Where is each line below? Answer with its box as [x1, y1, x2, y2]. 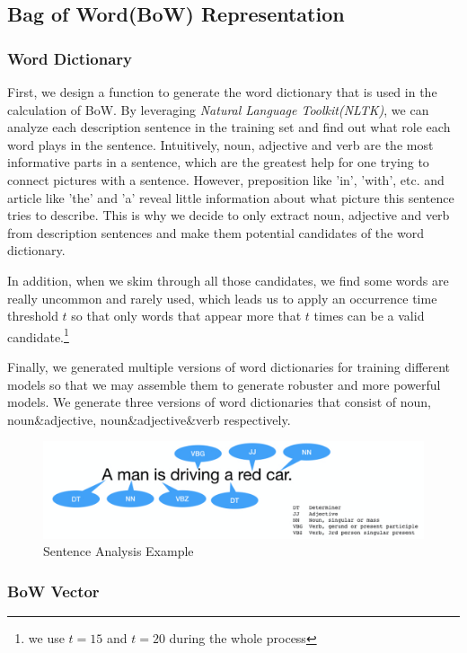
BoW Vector [7, 579, 100, 602]
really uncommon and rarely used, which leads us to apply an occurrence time [7, 288, 437, 307]
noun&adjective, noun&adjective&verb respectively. [7, 410, 291, 428]
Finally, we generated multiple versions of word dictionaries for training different [7, 357, 451, 375]
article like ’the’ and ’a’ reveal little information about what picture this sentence [7, 188, 454, 207]
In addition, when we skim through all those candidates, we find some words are [7, 270, 449, 289]
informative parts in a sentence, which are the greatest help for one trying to [7, 153, 429, 172]
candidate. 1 [7, 324, 69, 346]
